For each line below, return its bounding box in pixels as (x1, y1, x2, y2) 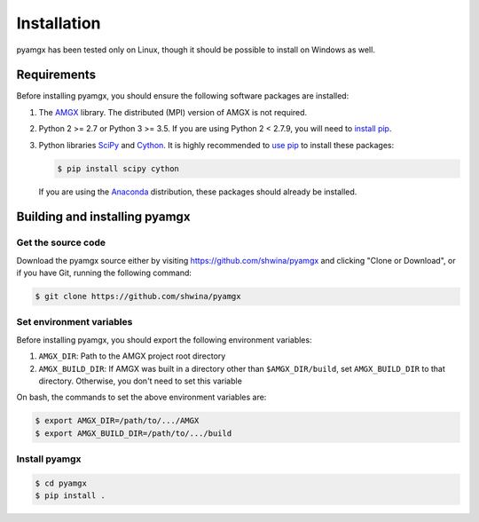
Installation (16, 13, 101, 33)
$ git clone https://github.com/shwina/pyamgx (35, 291, 241, 302)
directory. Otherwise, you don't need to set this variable (38, 376, 243, 386)
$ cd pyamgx (35, 478, 88, 488)
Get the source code (16, 236, 106, 249)
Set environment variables (16, 316, 133, 328)
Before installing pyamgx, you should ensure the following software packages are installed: (16, 91, 349, 101)
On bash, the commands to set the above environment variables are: (16, 391, 267, 403)
